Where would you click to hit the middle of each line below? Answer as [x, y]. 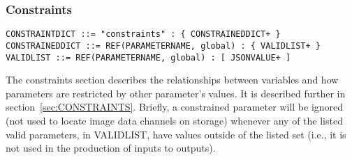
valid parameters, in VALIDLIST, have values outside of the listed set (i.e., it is [176, 134]
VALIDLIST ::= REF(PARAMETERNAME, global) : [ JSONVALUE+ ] [148, 57]
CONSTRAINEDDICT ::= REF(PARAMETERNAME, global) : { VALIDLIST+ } [163, 46]
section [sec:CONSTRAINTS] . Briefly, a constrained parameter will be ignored [175, 107]
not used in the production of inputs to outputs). [111, 148]
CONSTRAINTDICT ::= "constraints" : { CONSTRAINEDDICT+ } [143, 34]
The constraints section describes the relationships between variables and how [172, 80]
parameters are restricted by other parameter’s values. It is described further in [176, 93]
